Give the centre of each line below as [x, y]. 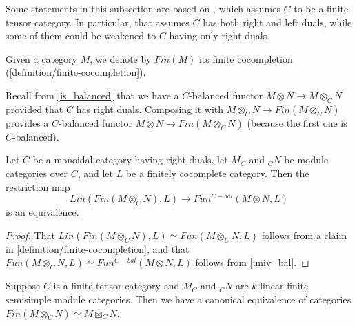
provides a [27, 122]
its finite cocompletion [246, 58]
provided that [34, 109]
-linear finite [283, 286]
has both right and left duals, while [277, 22]
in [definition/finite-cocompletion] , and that [98, 248]
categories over [37, 173]
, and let [95, 173]
